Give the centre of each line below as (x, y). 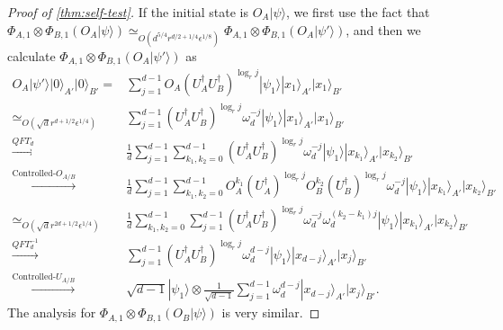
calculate (31, 55)
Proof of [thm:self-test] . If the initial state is (128, 12)
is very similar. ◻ (271, 312)
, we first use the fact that (358, 12)
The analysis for (52, 312)
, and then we (383, 29)
